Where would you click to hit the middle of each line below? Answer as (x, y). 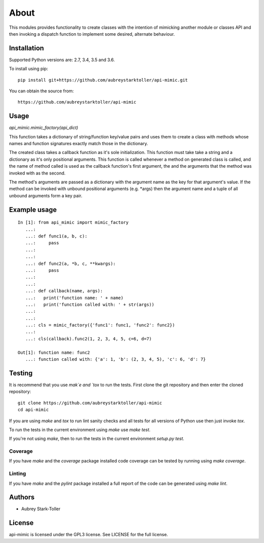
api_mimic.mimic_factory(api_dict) (44, 128)
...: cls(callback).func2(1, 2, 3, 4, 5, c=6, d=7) (88, 339)
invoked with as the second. (37, 173)
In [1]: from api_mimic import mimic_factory (73, 223)
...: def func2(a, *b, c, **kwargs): (70, 263)
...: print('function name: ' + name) (74, 298)
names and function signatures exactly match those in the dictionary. (79, 144)
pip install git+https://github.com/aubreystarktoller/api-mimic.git (103, 80)
